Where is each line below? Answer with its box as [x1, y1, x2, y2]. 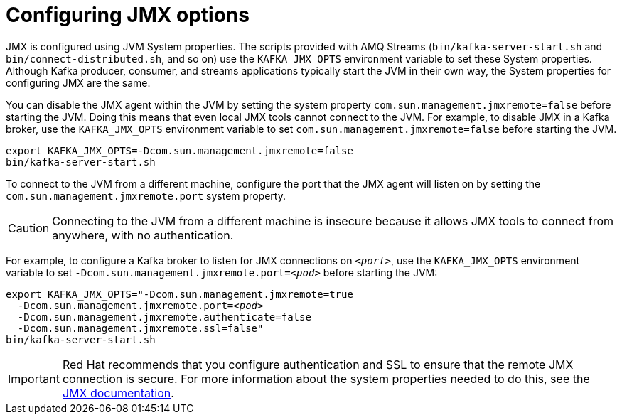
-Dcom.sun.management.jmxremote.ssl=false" [17, 322, 264, 334]
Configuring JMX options [6, 3, 250, 27]
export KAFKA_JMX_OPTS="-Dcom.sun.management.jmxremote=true [6, 288, 353, 300]
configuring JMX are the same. [6, 76, 151, 89]
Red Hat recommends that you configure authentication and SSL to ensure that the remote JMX [62, 357, 574, 372]
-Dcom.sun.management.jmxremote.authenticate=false [17, 311, 311, 323]
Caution [8, 220, 50, 235]
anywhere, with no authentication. [52, 227, 234, 242]
